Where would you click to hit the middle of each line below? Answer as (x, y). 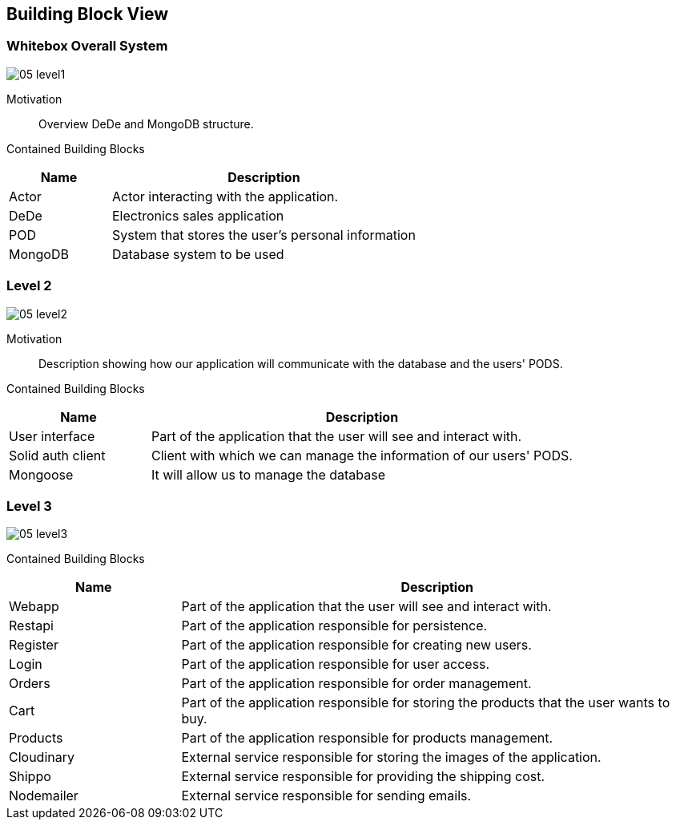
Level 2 (29, 286)
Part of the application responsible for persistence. (334, 626)
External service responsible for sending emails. (326, 796)
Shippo (30, 777)
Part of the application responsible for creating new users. (356, 645)
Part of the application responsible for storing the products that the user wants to (426, 703)
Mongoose (41, 474)
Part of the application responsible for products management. (367, 738)
